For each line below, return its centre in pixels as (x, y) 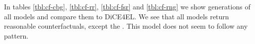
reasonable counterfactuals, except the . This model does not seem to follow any (126, 26)
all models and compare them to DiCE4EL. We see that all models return (117, 16)
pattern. (16, 35)
